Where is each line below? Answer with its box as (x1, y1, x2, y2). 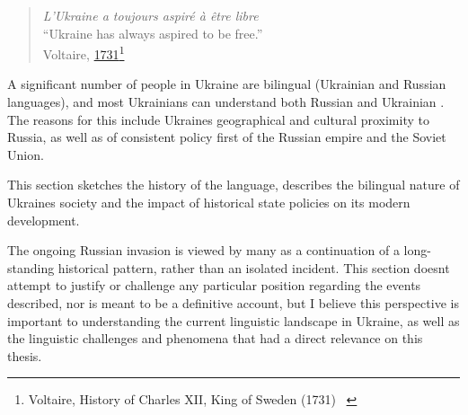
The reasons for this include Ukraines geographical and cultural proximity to (7, 110, 429, 128)
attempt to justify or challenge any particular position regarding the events (7, 276, 421, 295)
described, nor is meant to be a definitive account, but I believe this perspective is (7, 293, 459, 312)
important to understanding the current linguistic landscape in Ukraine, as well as (7, 311, 460, 330)
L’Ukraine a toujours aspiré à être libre (42, 6, 259, 24)
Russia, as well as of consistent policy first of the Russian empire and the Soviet (7, 128, 446, 146)
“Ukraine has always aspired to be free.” (42, 23, 263, 42)
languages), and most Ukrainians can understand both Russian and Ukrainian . (7, 93, 445, 111)
